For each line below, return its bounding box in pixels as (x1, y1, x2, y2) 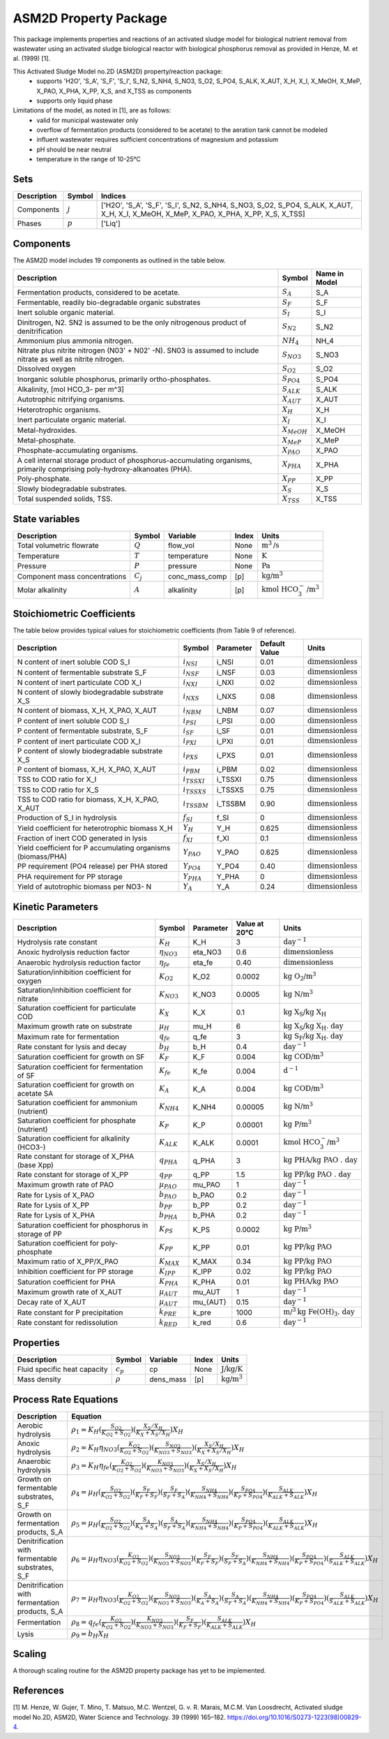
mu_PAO (192, 1180, 221, 1190)
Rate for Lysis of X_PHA (17, 1211, 96, 1220)
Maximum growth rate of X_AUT (17, 1287, 123, 1296)
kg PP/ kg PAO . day (283, 1169, 351, 1179)
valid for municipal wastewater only (36, 116, 139, 124)
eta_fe (192, 957, 213, 967)
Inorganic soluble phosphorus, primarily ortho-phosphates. (17, 374, 211, 384)
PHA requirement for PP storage (17, 871, 123, 881)
